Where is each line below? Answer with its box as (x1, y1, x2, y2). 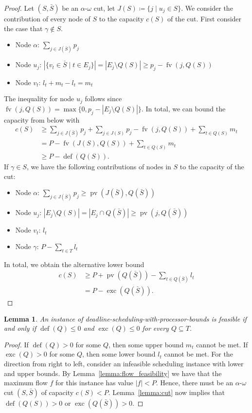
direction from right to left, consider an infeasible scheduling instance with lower (4, 359, 244, 369)
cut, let (93, 3, 115, 13)
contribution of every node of (4, 14, 90, 23)
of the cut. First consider (167, 14, 242, 23)
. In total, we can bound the (141, 103, 226, 113)
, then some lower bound (82, 349, 156, 359)
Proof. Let (4, 3, 34, 13)
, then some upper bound (108, 339, 184, 349)
